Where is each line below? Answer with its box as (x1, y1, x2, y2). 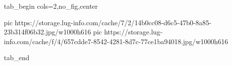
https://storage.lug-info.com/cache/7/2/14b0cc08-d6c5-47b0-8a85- (15, 17, 212, 27)
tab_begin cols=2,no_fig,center (4, 1, 98, 11)
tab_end (4, 52, 30, 63)
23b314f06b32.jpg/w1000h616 (4, 27, 91, 37)
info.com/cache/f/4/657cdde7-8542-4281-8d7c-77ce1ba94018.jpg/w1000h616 (4, 36, 228, 46)
